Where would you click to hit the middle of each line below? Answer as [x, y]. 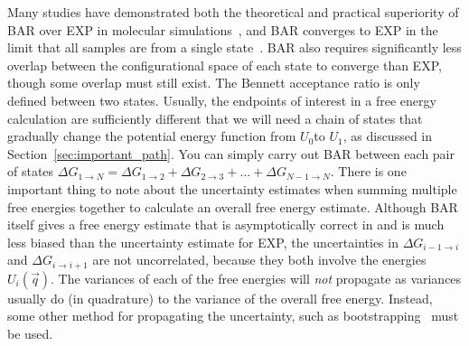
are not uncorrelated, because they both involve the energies [259, 260]
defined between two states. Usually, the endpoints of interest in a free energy [222, 100]
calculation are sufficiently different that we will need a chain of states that [215, 118]
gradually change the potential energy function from [152, 136]
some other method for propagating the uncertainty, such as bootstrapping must [233, 316]
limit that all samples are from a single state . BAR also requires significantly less [234, 47]
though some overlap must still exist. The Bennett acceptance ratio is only [214, 83]
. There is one [368, 171]
